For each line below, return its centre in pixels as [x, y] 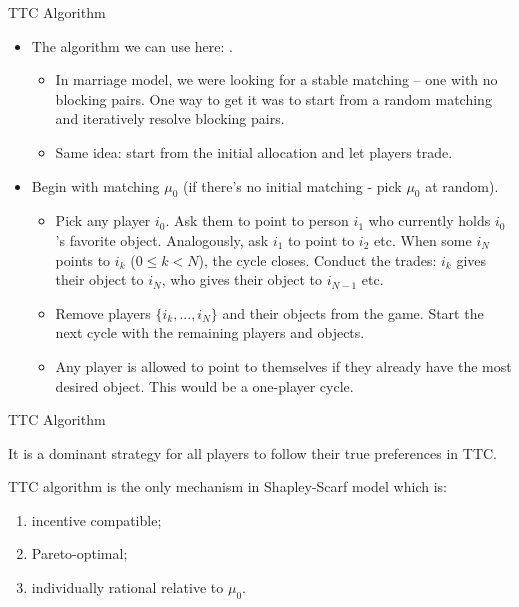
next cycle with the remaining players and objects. [210, 332]
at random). [462, 185]
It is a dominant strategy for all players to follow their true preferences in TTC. [253, 452]
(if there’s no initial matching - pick [292, 185]
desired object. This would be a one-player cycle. [204, 385]
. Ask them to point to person [257, 220]
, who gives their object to [242, 279]
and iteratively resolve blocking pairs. [170, 118]
